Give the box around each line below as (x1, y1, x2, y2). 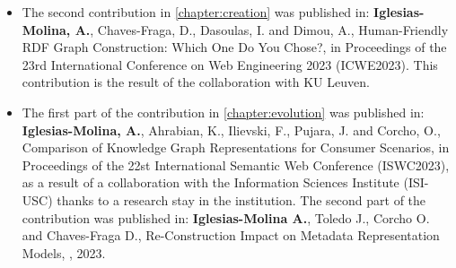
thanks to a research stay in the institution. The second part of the (57, 190, 426, 209)
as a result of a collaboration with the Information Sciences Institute (22, 173, 399, 192)
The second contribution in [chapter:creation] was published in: (22, 3, 370, 21)
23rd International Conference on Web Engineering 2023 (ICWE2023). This (22, 55, 438, 73)
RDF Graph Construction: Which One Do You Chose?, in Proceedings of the (22, 38, 447, 56)
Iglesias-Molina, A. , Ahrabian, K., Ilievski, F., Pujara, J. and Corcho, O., (22, 120, 441, 139)
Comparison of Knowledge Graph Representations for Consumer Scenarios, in (22, 138, 450, 157)
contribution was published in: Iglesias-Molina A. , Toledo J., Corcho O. (22, 208, 430, 227)
